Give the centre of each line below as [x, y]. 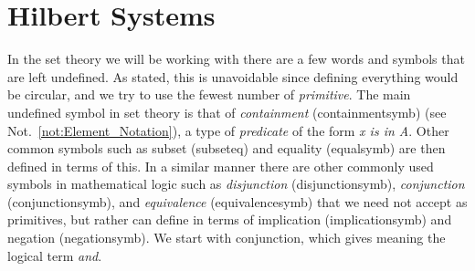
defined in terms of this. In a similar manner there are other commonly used [221, 166]
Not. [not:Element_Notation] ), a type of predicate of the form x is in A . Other [228, 130]
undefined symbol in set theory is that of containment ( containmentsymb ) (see [227, 112]
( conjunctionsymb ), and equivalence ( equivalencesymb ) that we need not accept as [237, 201]
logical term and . [55, 255]
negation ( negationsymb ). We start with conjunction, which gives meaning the [227, 238]
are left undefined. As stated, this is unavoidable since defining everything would [233, 76]
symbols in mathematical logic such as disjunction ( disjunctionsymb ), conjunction [236, 184]
